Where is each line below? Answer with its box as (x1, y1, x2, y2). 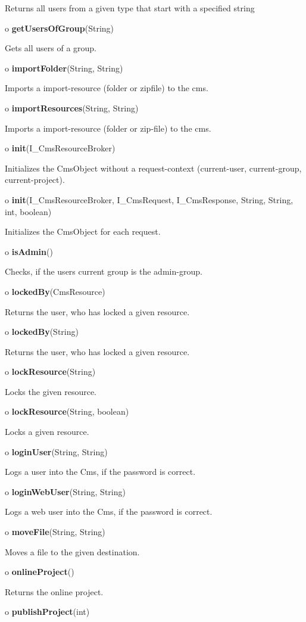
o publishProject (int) (5, 605, 90, 618)
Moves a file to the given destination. (5, 545, 140, 558)
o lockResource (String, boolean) (5, 405, 129, 418)
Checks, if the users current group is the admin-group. (5, 265, 202, 278)
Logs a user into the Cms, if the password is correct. (5, 465, 196, 478)
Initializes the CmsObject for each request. (5, 225, 161, 238)
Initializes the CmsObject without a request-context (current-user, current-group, (5, 161, 302, 174)
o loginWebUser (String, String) (5, 485, 126, 497)
